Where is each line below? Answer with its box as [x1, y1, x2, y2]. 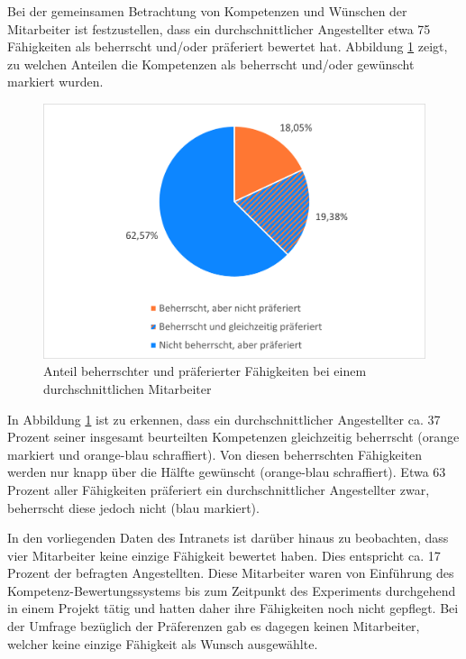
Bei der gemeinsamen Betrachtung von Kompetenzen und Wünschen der [7, 2, 407, 20]
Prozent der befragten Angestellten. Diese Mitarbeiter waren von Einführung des [7, 563, 454, 582]
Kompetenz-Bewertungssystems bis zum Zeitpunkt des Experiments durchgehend [7, 581, 456, 600]
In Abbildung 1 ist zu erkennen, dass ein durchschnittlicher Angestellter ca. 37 [7, 409, 441, 428]
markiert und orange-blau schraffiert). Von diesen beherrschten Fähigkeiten [7, 444, 423, 463]
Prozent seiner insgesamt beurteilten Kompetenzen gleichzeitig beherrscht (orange [7, 427, 460, 446]
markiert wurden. [7, 72, 104, 91]
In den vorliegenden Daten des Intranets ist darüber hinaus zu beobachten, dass [7, 528, 449, 547]
